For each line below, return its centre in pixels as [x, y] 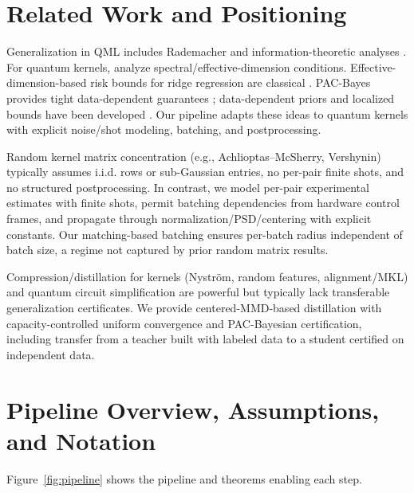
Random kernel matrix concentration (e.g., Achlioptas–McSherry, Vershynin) [194, 156]
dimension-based [47, 82]
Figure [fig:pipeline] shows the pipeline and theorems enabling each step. [184, 478]
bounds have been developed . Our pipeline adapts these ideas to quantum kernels [207, 113]
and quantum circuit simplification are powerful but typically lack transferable [198, 292]
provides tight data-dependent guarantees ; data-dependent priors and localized [201, 98]
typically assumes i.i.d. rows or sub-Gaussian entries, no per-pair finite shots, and [205, 172]
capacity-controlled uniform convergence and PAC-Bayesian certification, [184, 323]
